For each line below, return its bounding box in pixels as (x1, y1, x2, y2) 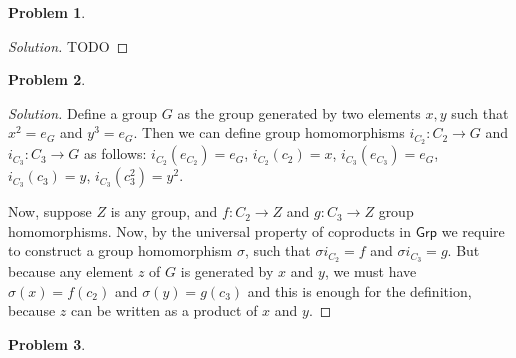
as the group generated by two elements (177, 102, 421, 123)
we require (441, 220, 505, 241)
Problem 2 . (8, 69, 86, 90)
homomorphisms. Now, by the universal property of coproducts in (8, 220, 412, 241)
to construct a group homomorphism (8, 240, 233, 261)
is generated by (180, 261, 274, 282)
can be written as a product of (70, 300, 258, 321)
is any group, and (110, 201, 218, 222)
